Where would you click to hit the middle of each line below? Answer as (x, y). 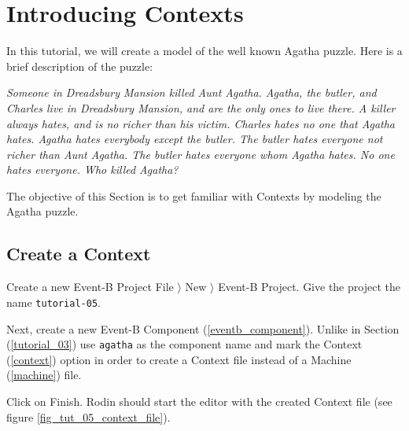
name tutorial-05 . (53, 302)
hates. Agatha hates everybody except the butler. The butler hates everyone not (195, 139)
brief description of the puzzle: (80, 66)
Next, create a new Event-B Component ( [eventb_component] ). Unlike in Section (203, 328)
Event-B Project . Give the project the (309, 287)
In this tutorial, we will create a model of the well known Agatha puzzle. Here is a (204, 51)
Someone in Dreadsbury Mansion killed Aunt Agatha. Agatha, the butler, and (192, 92)
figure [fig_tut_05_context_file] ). (88, 416)
